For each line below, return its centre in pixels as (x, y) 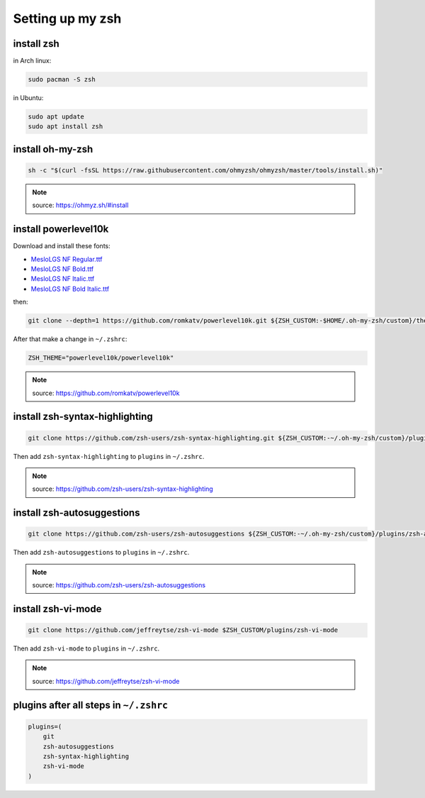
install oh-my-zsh (53, 149)
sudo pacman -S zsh (62, 79)
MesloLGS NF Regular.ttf (67, 259)
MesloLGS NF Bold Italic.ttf (70, 289)
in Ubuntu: (28, 98)
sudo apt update (56, 117)
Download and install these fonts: (62, 246)
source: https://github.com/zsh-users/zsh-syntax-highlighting (123, 489)
